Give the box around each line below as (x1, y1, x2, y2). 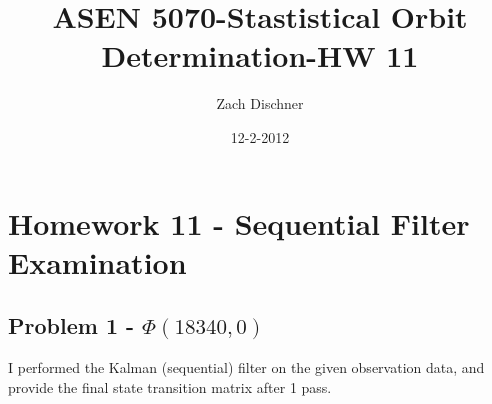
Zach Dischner (216, 93, 304, 114)
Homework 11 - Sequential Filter (8, 202, 470, 243)
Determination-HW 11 (101, 35, 419, 76)
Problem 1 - (8, 310, 135, 341)
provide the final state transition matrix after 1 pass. (8, 376, 332, 397)
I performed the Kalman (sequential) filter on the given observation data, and (8, 357, 485, 378)
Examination (8, 241, 187, 282)
